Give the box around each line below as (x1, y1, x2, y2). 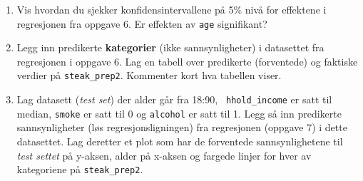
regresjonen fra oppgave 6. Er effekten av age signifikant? (16, 16, 267, 31)
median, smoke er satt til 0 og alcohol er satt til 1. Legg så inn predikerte (16, 105, 342, 120)
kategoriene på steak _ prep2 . (16, 162, 143, 177)
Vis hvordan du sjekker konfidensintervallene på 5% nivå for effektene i (16, 2, 327, 16)
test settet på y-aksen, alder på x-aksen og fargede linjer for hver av (16, 148, 312, 162)
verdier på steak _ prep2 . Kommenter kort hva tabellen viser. (16, 68, 282, 83)
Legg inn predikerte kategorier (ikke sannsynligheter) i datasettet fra (16, 40, 324, 55)
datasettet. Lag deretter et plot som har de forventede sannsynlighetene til (16, 134, 343, 148)
